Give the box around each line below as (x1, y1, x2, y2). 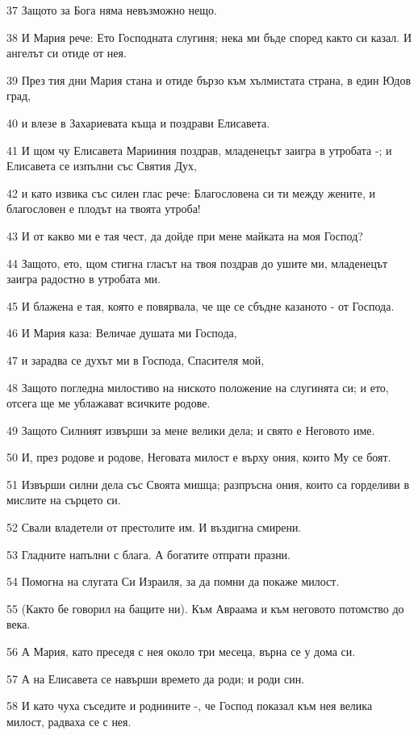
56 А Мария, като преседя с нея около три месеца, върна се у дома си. (6, 643, 356, 660)
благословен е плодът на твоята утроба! (6, 200, 201, 217)
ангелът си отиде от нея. (6, 44, 127, 61)
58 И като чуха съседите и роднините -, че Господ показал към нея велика (6, 697, 373, 714)
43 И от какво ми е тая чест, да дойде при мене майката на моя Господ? (6, 227, 363, 244)
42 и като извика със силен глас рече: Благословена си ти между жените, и (6, 184, 375, 201)
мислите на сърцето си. (6, 491, 121, 508)
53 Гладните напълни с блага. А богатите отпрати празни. (6, 545, 291, 562)
